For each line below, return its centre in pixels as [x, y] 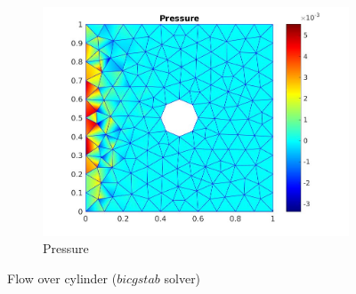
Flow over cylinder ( [62, 278]
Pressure [66, 248]
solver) [182, 278]
